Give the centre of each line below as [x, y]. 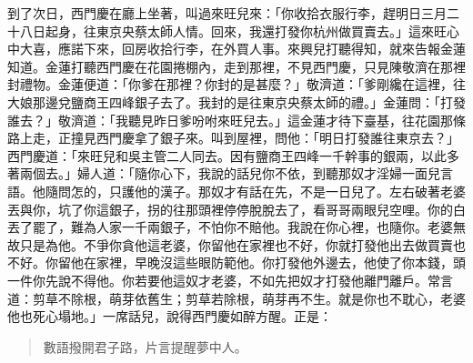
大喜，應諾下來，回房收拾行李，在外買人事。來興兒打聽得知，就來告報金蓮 [242, 49]
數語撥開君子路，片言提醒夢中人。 [145, 346]
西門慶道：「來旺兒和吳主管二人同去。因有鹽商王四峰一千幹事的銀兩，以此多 [233, 155]
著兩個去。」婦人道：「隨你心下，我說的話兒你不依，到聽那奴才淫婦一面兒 [224, 173]
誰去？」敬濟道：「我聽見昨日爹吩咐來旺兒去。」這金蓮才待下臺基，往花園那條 [236, 120]
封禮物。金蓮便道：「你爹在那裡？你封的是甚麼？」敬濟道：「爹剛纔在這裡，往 [236, 84]
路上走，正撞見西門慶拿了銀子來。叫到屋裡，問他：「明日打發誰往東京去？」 [233, 138]
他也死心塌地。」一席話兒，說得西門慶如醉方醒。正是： [170, 316]
